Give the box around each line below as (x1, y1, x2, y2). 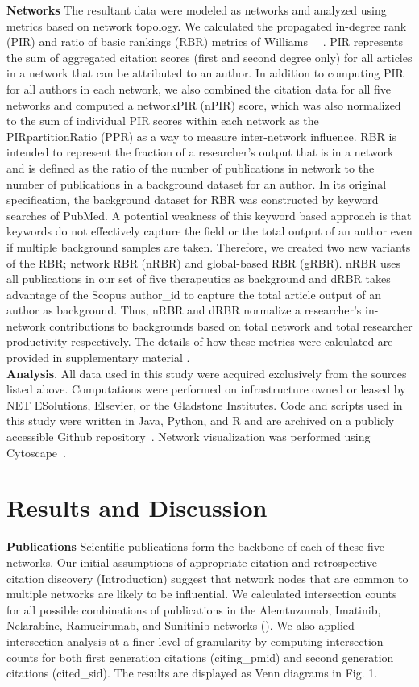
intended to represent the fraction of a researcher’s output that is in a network (6, 144, 394, 160)
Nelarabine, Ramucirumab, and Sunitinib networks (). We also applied (6, 617, 355, 634)
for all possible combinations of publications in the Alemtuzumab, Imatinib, (6, 601, 381, 618)
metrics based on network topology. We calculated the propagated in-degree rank (6, 17, 407, 34)
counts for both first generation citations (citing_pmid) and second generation (6, 648, 394, 665)
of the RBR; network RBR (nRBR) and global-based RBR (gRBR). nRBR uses (6, 254, 401, 271)
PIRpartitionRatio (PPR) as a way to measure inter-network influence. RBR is (6, 127, 396, 144)
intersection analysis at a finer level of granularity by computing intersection (6, 632, 384, 649)
